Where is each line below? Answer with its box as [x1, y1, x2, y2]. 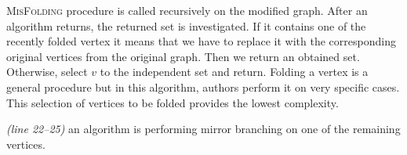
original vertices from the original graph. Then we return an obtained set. [6, 48, 360, 64]
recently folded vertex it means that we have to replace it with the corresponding [6, 33, 396, 49]
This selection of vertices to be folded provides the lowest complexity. [6, 94, 339, 110]
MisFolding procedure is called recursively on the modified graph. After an [6, 2, 368, 18]
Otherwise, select [6, 63, 88, 80]
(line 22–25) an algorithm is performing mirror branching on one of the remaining [6, 121, 401, 137]
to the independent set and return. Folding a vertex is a [100, 63, 369, 80]
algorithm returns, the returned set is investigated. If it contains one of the [6, 17, 366, 34]
